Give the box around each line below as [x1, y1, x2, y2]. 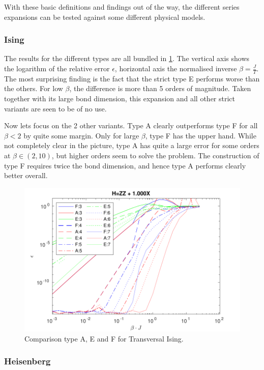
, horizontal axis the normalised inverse [114, 63, 237, 73]
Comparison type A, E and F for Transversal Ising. [24, 333, 184, 344]
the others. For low [4, 83, 63, 94]
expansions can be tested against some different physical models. [4, 11, 206, 22]
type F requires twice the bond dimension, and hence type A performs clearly [4, 160, 246, 170]
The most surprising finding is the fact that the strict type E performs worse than [4, 73, 260, 83]
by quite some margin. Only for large [23, 130, 139, 140]
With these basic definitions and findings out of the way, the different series [4, 2, 240, 12]
